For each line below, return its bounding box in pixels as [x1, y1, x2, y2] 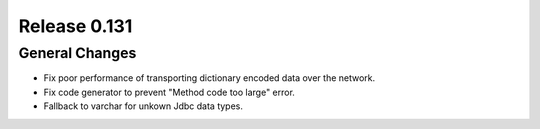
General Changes [18, 44, 137, 62]
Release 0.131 [18, 15, 133, 37]
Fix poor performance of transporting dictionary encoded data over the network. [43, 72, 376, 84]
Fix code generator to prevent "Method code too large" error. [43, 86, 295, 98]
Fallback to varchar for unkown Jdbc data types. [43, 100, 244, 112]
